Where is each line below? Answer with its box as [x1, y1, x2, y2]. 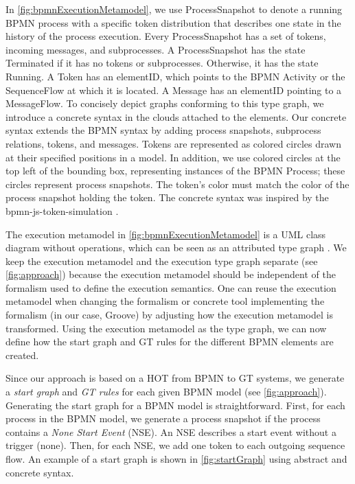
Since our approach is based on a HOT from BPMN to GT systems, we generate [5, 371, 345, 385]
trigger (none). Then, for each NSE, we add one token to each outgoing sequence [5, 438, 345, 452]
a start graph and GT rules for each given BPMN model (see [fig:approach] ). [5, 384, 327, 399]
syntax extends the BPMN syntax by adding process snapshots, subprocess [5, 123, 321, 137]
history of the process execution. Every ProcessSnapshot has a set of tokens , [5, 29, 326, 43]
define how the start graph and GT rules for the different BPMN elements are [5, 334, 334, 349]
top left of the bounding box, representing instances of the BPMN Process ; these [5, 163, 345, 178]
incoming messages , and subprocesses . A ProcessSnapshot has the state [5, 42, 306, 56]
